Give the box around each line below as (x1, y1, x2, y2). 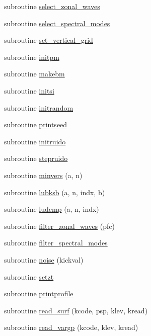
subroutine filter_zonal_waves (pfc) (4, 220, 115, 231)
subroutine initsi (4, 85, 54, 96)
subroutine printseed (4, 119, 67, 130)
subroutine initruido (4, 136, 66, 146)
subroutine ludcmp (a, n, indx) (4, 204, 99, 214)
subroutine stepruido (4, 153, 68, 163)
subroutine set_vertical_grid (4, 35, 93, 45)
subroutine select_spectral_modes (4, 18, 110, 28)
